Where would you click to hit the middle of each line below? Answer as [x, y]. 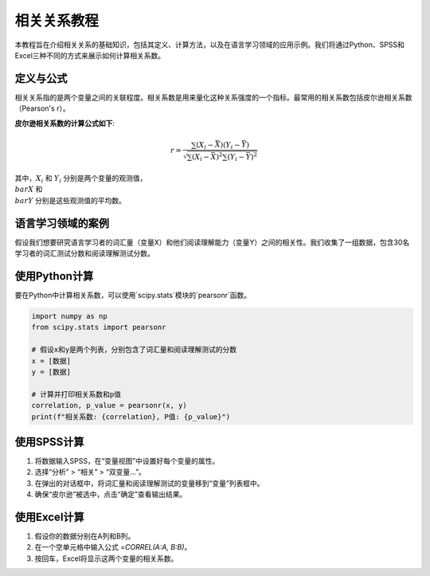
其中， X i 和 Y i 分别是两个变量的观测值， [81, 179]
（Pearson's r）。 [43, 108]
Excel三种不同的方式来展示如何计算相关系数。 [90, 55]
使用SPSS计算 [49, 442]
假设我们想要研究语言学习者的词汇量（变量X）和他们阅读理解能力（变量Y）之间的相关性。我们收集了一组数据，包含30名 [212, 242]
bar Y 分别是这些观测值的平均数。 [70, 200]
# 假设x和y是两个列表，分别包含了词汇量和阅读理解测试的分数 [134, 350]
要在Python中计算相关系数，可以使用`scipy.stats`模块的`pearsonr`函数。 [133, 295]
